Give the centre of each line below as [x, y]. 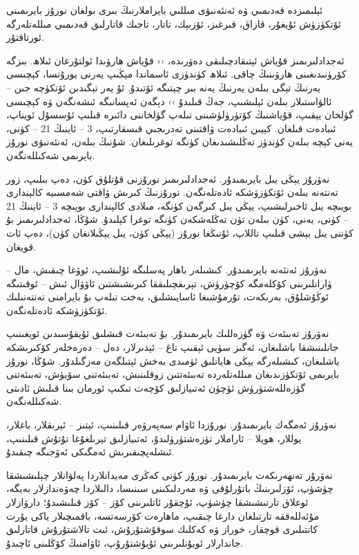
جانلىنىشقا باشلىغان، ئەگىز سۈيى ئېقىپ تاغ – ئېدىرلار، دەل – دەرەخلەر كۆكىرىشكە [173, 347]
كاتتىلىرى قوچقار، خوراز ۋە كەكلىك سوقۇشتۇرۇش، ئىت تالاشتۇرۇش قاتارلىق [162, 529]
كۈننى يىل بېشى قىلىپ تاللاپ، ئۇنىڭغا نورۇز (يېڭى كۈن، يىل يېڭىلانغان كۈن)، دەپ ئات [180, 232]
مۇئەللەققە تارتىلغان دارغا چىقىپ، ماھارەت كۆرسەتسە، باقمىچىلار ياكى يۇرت [163, 515]
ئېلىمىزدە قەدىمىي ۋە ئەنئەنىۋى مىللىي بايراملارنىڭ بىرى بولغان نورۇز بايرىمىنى [165, 10]
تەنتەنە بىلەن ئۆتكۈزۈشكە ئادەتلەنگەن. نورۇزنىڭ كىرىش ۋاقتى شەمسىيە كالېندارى [172, 192]
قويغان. [21, 246]
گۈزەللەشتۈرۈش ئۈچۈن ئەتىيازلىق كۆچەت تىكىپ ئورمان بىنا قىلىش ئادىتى [156, 387]
